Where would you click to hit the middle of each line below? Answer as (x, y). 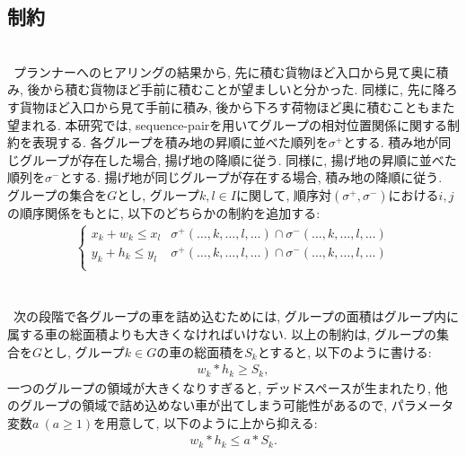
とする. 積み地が (391, 142)
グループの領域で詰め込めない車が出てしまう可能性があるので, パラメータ (237, 405)
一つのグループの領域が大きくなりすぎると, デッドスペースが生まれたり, (219, 387)
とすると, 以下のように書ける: (344, 351)
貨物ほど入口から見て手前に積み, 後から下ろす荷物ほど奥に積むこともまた (237, 106)
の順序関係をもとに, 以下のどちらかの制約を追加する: (164, 212)
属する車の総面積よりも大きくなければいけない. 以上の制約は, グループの (222, 333)
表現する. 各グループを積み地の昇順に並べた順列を (180, 142)
